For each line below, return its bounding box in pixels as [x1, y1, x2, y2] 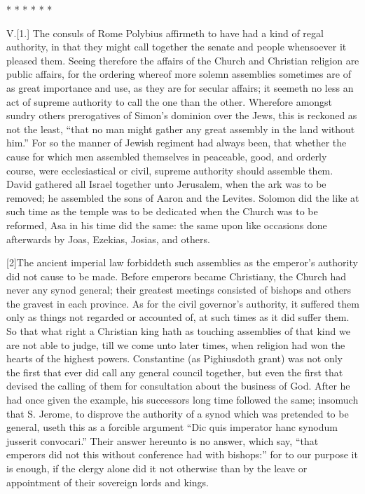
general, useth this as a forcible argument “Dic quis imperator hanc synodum [6, 420, 338, 434]
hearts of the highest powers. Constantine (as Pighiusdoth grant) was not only [6, 351, 343, 366]
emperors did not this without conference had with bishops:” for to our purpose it [6, 447, 358, 462]
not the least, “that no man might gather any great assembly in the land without [6, 121, 355, 136]
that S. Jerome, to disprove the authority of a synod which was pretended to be [6, 406, 349, 420]
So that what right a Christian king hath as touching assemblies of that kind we [6, 324, 350, 338]
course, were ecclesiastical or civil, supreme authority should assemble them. [6, 163, 333, 177]
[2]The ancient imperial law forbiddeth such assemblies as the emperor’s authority [6, 255, 358, 270]
